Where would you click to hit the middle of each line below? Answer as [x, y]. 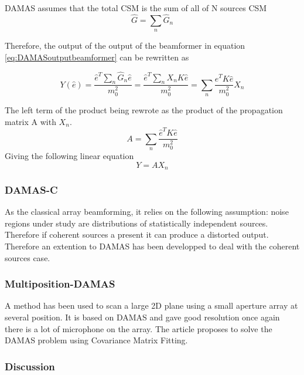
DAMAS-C [31, 189]
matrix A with [30, 121]
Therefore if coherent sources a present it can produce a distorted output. [137, 234]
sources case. [28, 257]
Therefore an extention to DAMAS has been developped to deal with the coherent [152, 246]
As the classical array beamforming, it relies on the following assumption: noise [147, 212]
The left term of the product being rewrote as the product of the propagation [144, 110]
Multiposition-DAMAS [60, 284]
